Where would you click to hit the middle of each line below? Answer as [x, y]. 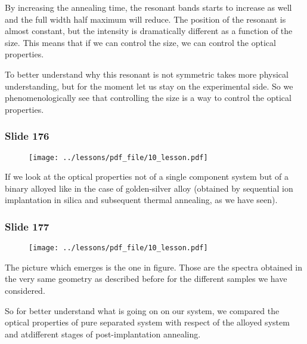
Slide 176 [27, 136]
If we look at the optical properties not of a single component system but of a [147, 176]
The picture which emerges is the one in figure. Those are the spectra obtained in [154, 267]
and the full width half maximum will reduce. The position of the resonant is [145, 19]
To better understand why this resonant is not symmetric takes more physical [147, 74]
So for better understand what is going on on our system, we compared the [142, 310]
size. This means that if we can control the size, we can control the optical [140, 42]
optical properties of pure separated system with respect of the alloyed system [147, 322]
